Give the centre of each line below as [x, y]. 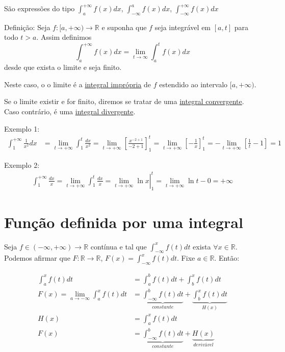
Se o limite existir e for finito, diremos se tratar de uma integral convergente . [124, 101]
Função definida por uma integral [124, 222]
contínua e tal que [119, 246]
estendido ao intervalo [193, 84]
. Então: [227, 258]
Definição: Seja [27, 27]
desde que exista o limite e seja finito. [63, 67]
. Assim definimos [64, 37]
